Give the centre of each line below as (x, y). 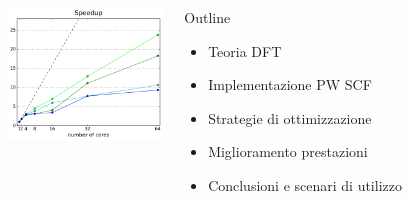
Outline (207, 17)
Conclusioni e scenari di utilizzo (305, 184)
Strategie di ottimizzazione (290, 117)
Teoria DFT (245, 50)
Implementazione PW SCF (290, 84)
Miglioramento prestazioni (288, 151)
